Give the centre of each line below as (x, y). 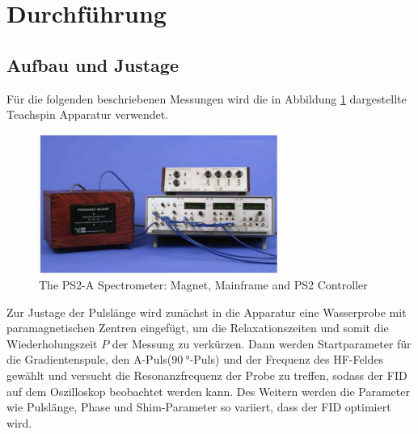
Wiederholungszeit (52, 343)
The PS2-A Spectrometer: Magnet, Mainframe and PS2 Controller (203, 285)
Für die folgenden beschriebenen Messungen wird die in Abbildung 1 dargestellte (207, 98)
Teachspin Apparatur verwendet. (88, 114)
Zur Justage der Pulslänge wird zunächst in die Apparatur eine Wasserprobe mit (207, 312)
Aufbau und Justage (93, 64)
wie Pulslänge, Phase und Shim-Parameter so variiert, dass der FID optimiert (199, 407)
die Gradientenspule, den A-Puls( (89, 359)
